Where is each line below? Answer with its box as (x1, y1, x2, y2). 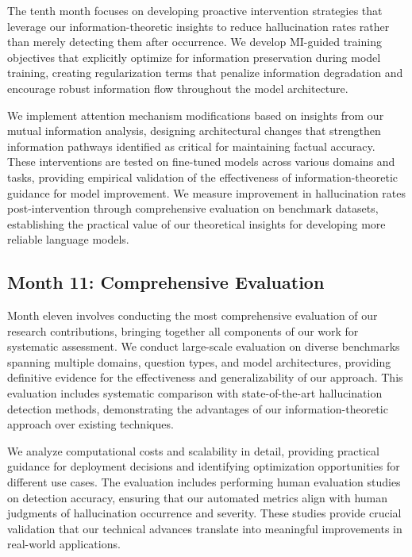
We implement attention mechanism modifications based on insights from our (7, 106, 384, 123)
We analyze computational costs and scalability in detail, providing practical (7, 442, 379, 459)
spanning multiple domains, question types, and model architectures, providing (7, 353, 391, 370)
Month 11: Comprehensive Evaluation (7, 270, 325, 294)
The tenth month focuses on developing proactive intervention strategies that (7, 2, 383, 18)
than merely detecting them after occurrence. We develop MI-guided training (7, 33, 382, 50)
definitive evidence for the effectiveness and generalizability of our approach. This (7, 369, 403, 386)
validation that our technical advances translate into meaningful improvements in (7, 520, 402, 536)
